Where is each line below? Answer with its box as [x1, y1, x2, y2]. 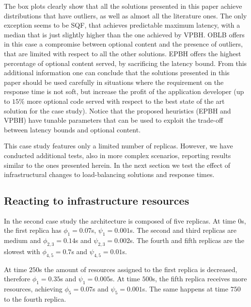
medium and [4, 235, 41, 245]
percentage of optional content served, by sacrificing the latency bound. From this [4, 58, 247, 68]
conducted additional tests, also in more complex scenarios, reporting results [4, 150, 231, 160]
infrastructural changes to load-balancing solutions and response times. [4, 169, 215, 179]
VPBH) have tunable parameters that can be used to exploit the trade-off [4, 115, 223, 125]
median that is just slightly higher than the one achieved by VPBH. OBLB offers [4, 29, 245, 39]
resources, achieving [4, 284, 63, 294]
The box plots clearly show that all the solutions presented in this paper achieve [4, 1, 242, 11]
